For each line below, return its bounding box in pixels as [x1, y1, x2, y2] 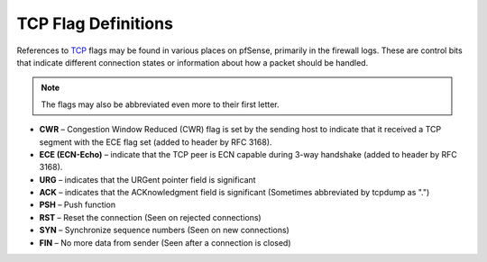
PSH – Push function [39, 199, 116, 211]
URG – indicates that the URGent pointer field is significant [39, 174, 256, 185]
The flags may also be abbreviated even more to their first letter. [41, 99, 280, 110]
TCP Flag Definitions [16, 14, 173, 33]
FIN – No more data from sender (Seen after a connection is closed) [39, 237, 292, 248]
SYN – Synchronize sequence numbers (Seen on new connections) [39, 225, 290, 236]
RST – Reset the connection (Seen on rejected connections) [39, 212, 262, 222]
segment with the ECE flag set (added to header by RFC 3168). [39, 136, 272, 148]
